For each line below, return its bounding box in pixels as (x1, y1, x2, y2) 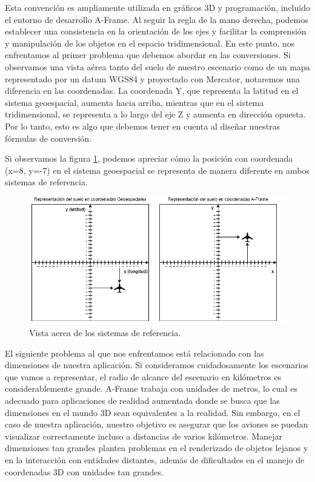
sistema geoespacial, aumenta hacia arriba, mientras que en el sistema (5, 96, 264, 108)
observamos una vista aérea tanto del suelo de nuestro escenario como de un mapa (5, 60, 310, 73)
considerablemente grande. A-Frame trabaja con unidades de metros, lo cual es (5, 382, 297, 395)
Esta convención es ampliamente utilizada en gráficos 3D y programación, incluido (5, 1, 310, 13)
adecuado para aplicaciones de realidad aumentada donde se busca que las (5, 394, 280, 406)
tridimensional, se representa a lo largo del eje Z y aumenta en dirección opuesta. (5, 108, 306, 120)
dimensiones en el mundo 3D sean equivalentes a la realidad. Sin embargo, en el (5, 406, 300, 418)
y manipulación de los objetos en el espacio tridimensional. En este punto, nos (5, 36, 295, 49)
